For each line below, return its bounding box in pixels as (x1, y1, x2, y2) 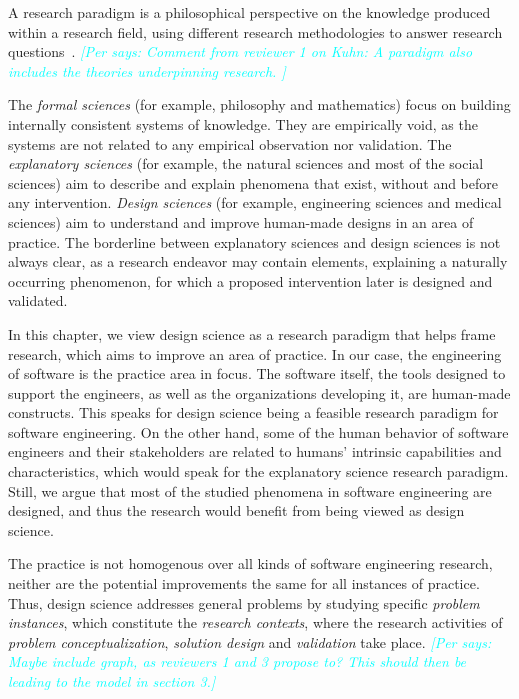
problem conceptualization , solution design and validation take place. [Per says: (8, 631, 492, 652)
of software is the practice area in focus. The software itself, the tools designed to (8, 363, 506, 384)
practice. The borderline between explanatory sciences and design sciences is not (8, 231, 501, 252)
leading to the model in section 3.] (8, 671, 216, 691)
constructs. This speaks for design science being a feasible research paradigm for (8, 402, 499, 423)
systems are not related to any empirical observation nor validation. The (8, 133, 452, 154)
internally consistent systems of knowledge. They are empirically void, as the (8, 113, 478, 134)
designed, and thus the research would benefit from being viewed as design (8, 500, 465, 521)
